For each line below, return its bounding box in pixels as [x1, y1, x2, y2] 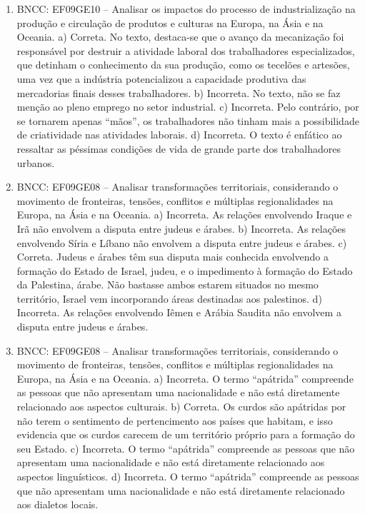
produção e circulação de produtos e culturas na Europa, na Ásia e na [16, 15, 324, 30]
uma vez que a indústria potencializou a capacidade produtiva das [16, 71, 306, 86]
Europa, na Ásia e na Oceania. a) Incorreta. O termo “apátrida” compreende [16, 371, 354, 385]
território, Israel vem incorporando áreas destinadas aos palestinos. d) [16, 291, 322, 306]
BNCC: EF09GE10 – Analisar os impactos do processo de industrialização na [16, 1, 356, 16]
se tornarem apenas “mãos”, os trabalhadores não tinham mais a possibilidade [16, 113, 359, 128]
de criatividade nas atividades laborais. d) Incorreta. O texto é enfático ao [16, 127, 342, 142]
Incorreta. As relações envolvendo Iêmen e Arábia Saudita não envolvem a [16, 305, 341, 320]
